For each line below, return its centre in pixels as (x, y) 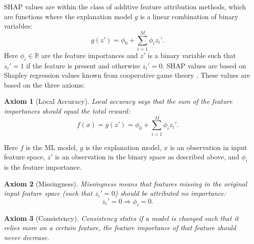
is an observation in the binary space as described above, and (147, 157)
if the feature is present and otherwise (83, 65)
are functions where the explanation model (68, 16)
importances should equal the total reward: (67, 111)
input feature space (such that (48, 193)
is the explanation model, (123, 147)
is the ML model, (52, 147)
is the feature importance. (43, 167)
